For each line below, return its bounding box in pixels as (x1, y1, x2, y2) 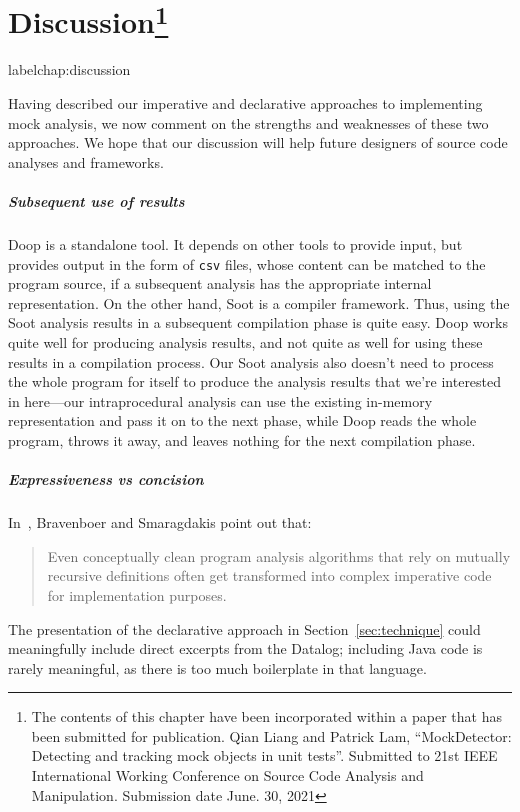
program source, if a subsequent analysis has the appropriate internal (8, 273, 432, 294)
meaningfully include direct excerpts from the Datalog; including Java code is (8, 638, 483, 659)
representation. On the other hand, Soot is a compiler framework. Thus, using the (8, 292, 510, 313)
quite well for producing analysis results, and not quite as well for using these (8, 332, 483, 353)
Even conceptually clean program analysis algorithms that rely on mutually (47, 545, 511, 566)
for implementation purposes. (47, 584, 227, 605)
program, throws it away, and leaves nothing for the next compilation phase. (8, 429, 476, 450)
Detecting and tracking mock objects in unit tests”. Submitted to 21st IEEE (31, 745, 498, 766)
